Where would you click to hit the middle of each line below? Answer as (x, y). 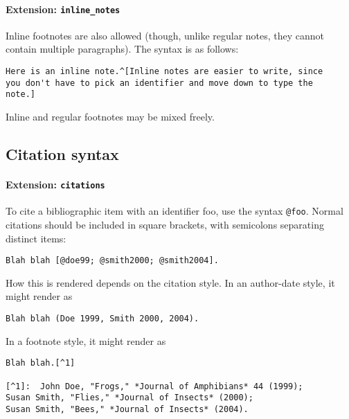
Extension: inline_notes (63, 9)
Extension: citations (55, 184)
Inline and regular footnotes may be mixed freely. (110, 117)
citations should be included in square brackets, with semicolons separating (165, 224)
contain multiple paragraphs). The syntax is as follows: (122, 49)
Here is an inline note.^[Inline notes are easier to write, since (164, 72)
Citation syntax (62, 154)
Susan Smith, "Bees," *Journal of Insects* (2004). (127, 409)
